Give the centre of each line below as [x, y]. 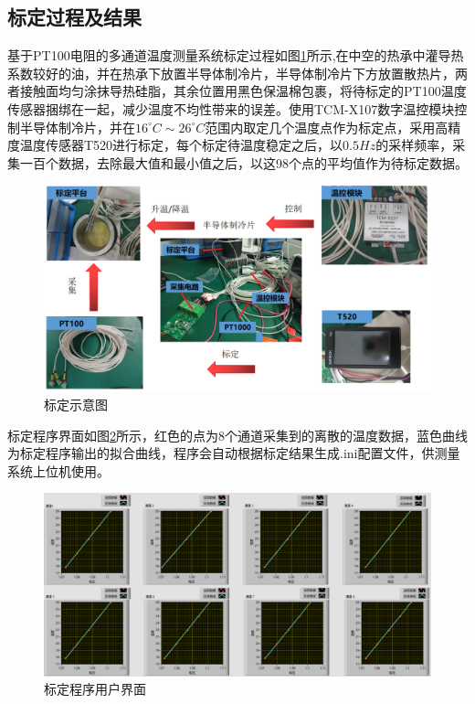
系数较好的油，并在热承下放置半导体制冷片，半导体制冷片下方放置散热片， [231, 73]
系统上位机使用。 [58, 470]
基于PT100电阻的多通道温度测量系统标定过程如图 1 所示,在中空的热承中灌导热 [236, 55]
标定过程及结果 [74, 17]
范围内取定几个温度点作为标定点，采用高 [327, 127]
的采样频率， [414, 145]
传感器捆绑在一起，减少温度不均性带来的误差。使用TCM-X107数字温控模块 [231, 108]
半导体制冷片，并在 [77, 127]
